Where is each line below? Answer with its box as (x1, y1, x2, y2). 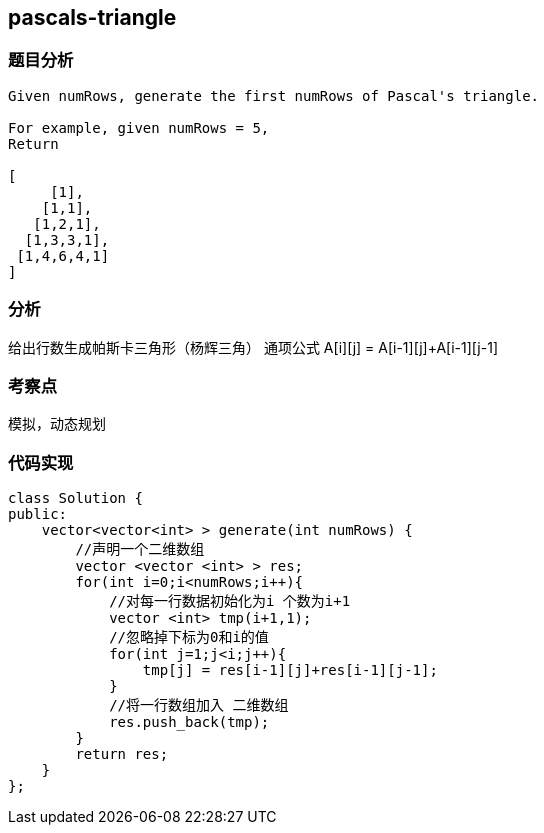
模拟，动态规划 (8, 415, 106, 433)
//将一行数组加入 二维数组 (109, 697, 289, 714)
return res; (75, 746, 169, 763)
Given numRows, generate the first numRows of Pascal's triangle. (8, 87, 540, 104)
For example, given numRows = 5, (8, 119, 270, 136)
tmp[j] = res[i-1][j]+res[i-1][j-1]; (142, 662, 438, 679)
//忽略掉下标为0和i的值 (109, 629, 269, 646)
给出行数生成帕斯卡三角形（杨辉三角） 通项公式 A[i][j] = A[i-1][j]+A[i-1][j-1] (8, 338, 498, 356)
